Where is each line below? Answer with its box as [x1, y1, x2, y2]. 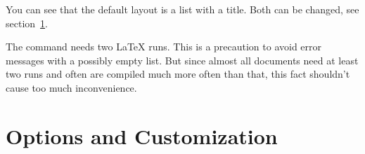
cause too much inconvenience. [6, 80, 137, 94]
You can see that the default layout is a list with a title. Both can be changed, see [6, 2, 359, 16]
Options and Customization [6, 121, 278, 150]
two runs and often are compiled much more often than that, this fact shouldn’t [6, 66, 350, 81]
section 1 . [6, 15, 48, 30]
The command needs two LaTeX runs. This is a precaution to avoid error [6, 39, 322, 54]
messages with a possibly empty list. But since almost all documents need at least [6, 52, 359, 67]
